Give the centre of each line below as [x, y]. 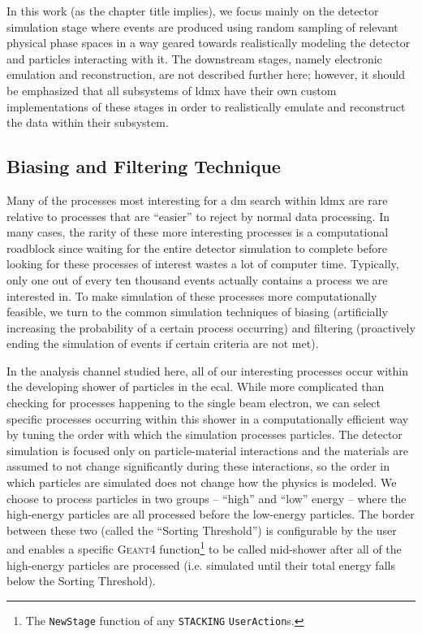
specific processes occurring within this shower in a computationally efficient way [208, 418]
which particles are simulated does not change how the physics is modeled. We [202, 482]
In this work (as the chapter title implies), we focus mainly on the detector [193, 11]
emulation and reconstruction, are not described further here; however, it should [206, 74]
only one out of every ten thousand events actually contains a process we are [197, 279]
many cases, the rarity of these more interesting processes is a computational [198, 232]
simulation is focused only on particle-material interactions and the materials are [207, 450]
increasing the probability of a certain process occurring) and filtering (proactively [211, 327]
